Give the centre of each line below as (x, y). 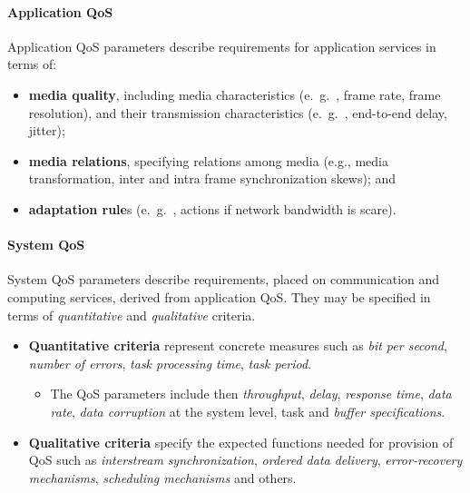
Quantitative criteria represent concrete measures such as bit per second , (238, 345)
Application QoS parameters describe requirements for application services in (222, 46)
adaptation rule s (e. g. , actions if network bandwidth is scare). (212, 208)
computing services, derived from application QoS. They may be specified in (219, 296)
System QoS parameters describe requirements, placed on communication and (224, 279)
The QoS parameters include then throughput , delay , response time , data (251, 394)
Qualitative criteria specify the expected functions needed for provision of (241, 442)
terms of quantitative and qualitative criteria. (132, 315)
